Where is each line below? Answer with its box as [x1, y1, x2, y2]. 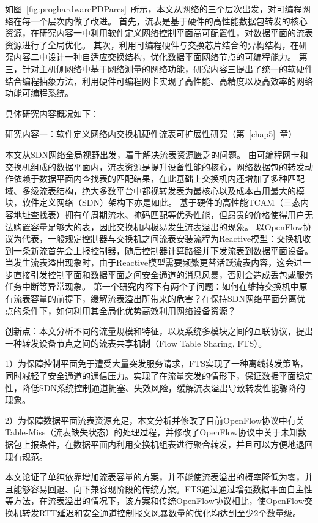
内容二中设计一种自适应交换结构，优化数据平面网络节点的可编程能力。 [13, 50, 296, 63]
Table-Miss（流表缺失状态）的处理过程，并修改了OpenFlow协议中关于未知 [5, 426, 298, 438]
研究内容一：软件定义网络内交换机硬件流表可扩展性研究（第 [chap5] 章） [5, 127, 297, 140]
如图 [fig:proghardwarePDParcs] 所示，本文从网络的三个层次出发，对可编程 [5, 2, 302, 15]
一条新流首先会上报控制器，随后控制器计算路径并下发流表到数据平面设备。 [13, 244, 313, 257]
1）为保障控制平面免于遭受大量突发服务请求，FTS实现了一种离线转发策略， [5, 357, 309, 370]
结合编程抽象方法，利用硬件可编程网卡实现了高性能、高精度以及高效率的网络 [5, 74, 313, 87]
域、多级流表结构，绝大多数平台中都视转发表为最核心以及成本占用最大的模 [5, 184, 305, 197]
